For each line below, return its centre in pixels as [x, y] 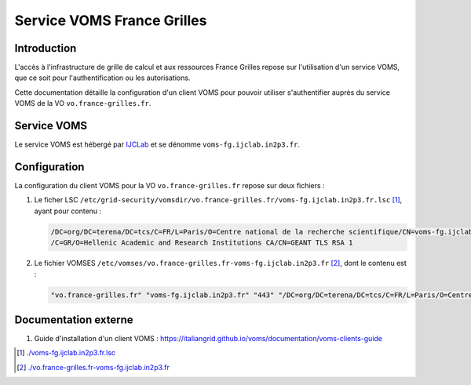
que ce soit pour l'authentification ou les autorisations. [102, 78]
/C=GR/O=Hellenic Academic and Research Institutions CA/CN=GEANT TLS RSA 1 [202, 243]
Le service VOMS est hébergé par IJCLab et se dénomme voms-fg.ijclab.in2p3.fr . [157, 144]
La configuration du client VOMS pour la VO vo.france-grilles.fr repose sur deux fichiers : [170, 186]
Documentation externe [74, 320]
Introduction [46, 48]
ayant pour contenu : [68, 211]
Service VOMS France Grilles [111, 20]
